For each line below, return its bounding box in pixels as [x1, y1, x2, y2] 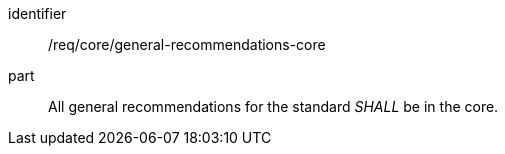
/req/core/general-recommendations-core [48, 36, 326, 53]
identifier [8, 5, 67, 22]
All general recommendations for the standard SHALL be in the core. [48, 98, 499, 115]
